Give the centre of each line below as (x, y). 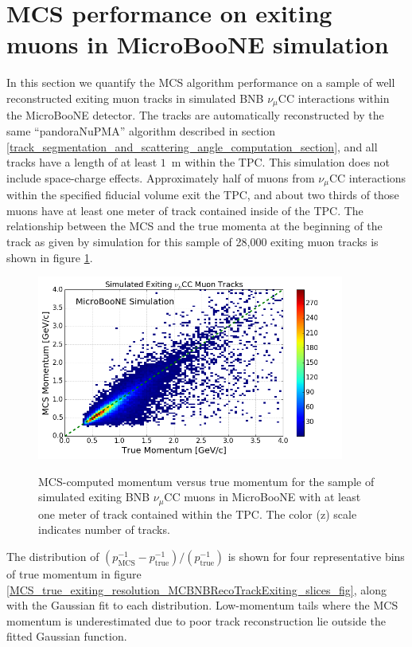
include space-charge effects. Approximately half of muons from (161, 177)
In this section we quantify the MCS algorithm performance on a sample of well (201, 82)
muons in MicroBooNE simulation (198, 44)
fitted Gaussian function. (67, 636)
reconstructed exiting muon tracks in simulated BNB (135, 98)
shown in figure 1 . (50, 257)
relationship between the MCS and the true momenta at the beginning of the (194, 226)
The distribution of (53, 556)
